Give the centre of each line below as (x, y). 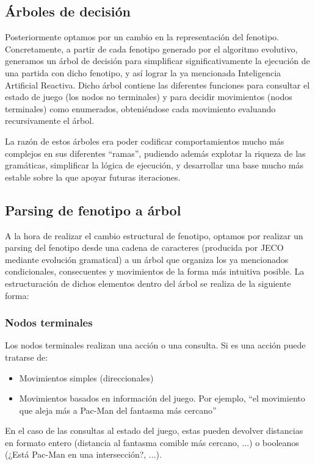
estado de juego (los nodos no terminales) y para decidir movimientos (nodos (149, 97)
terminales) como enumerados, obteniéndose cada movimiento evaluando (140, 108)
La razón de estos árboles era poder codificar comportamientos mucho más (145, 141)
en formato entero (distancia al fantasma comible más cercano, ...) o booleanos (152, 442)
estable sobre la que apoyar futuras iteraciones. (93, 177)
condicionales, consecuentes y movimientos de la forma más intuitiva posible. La (155, 271)
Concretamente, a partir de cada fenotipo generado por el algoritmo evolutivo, (151, 49)
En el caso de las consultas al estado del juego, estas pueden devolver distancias (154, 431)
